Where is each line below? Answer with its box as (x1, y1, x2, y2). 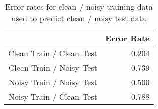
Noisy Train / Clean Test (8, 91, 98, 102)
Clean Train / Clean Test (8, 47, 98, 59)
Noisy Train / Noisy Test (9, 76, 98, 88)
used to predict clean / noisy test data (11, 12, 146, 24)
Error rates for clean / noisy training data (5, 1, 153, 12)
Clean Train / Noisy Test (8, 62, 98, 73)
